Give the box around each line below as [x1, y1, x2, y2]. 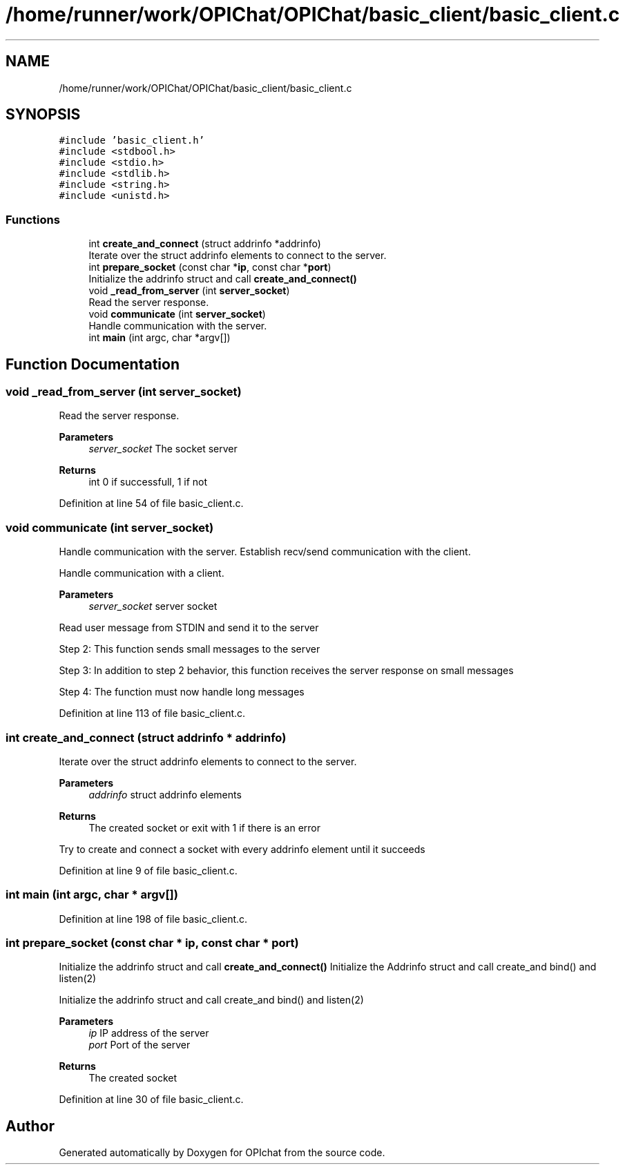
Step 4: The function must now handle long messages [59, 686, 305, 698]
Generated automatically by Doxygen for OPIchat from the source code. [59, 1147, 385, 1159]
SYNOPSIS [6, 106, 81, 124]
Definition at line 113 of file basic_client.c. [59, 707, 246, 720]
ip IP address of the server [88, 1027, 209, 1039]
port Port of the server [88, 1039, 191, 1051]
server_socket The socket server [88, 443, 238, 455]
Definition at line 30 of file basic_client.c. [59, 1093, 244, 1106]
